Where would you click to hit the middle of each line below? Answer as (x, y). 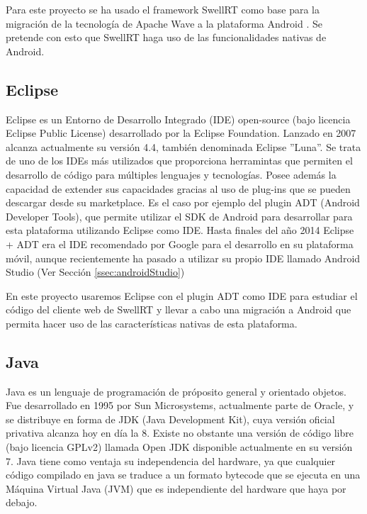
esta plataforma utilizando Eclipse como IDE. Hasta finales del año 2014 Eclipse (180, 230)
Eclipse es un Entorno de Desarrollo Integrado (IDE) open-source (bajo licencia (178, 119)
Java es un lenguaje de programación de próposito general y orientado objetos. (176, 391)
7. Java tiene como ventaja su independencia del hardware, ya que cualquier (171, 460)
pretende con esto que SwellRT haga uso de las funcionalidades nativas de (166, 37)
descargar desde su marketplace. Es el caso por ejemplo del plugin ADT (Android (183, 202)
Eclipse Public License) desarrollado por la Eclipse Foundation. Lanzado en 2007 (181, 133)
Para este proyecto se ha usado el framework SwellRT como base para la (163, 9)
